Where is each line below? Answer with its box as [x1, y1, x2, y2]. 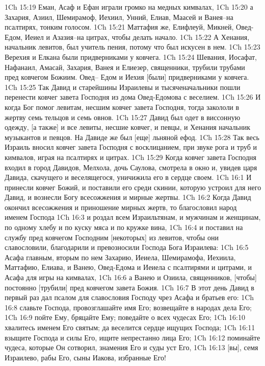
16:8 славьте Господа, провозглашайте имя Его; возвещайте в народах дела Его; [5, 302, 252, 312]
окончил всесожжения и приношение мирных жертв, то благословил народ [5, 201, 237, 212]
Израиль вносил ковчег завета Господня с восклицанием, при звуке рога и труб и [5, 142, 257, 152]
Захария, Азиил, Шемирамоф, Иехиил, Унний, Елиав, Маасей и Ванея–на [5, 11, 233, 22]
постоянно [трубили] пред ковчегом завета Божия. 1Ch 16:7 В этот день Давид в [5, 282, 254, 292]
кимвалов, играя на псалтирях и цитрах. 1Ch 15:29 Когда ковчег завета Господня [5, 151, 256, 162]
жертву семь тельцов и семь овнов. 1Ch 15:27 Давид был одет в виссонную [5, 111, 241, 122]
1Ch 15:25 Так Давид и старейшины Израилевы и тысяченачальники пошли [5, 81, 241, 92]
